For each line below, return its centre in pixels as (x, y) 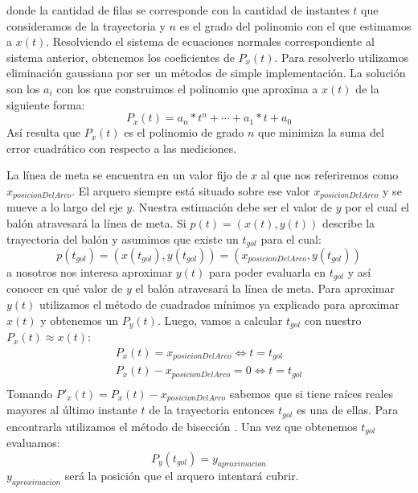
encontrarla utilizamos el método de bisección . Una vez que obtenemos (182, 426)
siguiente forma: (46, 104)
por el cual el (377, 207)
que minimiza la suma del (321, 132)
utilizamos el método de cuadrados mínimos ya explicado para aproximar (219, 304)
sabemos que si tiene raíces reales (311, 393)
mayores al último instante (72, 410)
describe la (348, 222)
